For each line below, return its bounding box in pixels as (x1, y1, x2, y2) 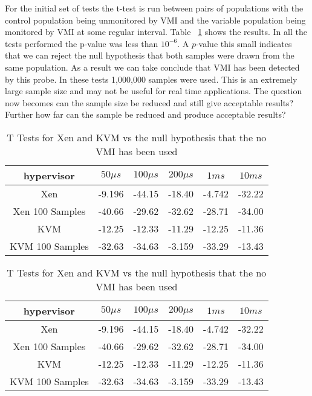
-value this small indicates (195, 37, 292, 49)
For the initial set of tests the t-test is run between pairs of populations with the (5, 2, 304, 14)
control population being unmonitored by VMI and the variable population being (5, 13, 306, 26)
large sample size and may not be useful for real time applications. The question (5, 85, 302, 97)
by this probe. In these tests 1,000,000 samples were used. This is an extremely (5, 72, 297, 85)
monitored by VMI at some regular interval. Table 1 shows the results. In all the (5, 25, 307, 38)
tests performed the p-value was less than (5, 37, 158, 49)
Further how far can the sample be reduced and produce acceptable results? (5, 108, 286, 121)
